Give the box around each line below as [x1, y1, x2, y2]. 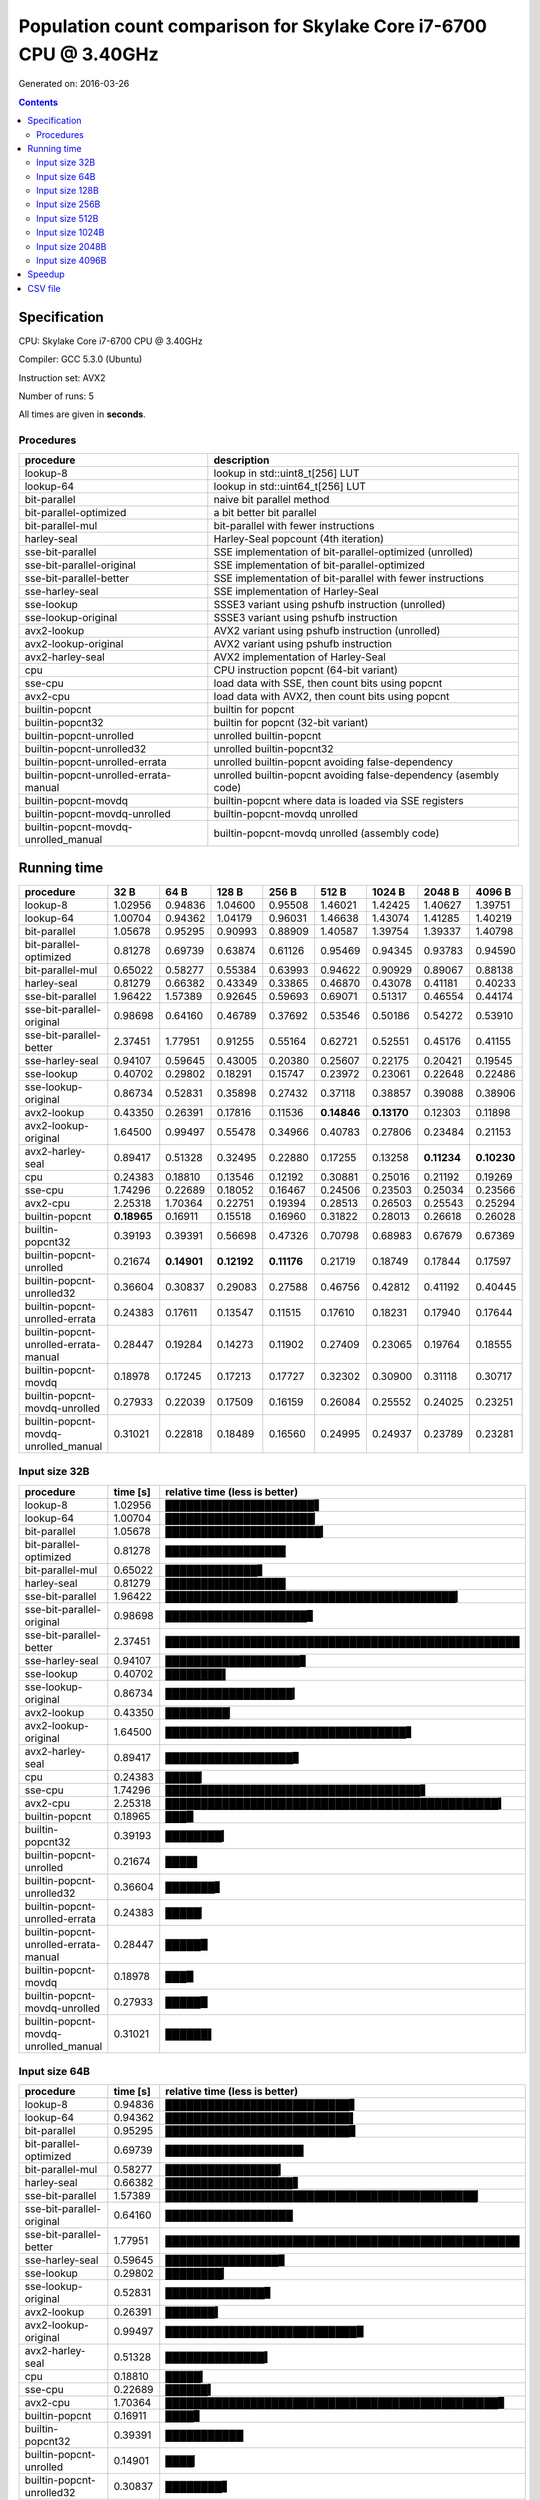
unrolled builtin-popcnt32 [213, 742, 334, 756]
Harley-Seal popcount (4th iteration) [213, 532, 385, 546]
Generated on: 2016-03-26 [18, 78, 130, 90]
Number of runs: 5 [18, 390, 95, 402]
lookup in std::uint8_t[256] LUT [213, 466, 360, 480]
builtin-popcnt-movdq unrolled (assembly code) [213, 826, 440, 840]
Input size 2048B [36, 240, 107, 252]
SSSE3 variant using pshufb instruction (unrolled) [213, 598, 446, 612]
